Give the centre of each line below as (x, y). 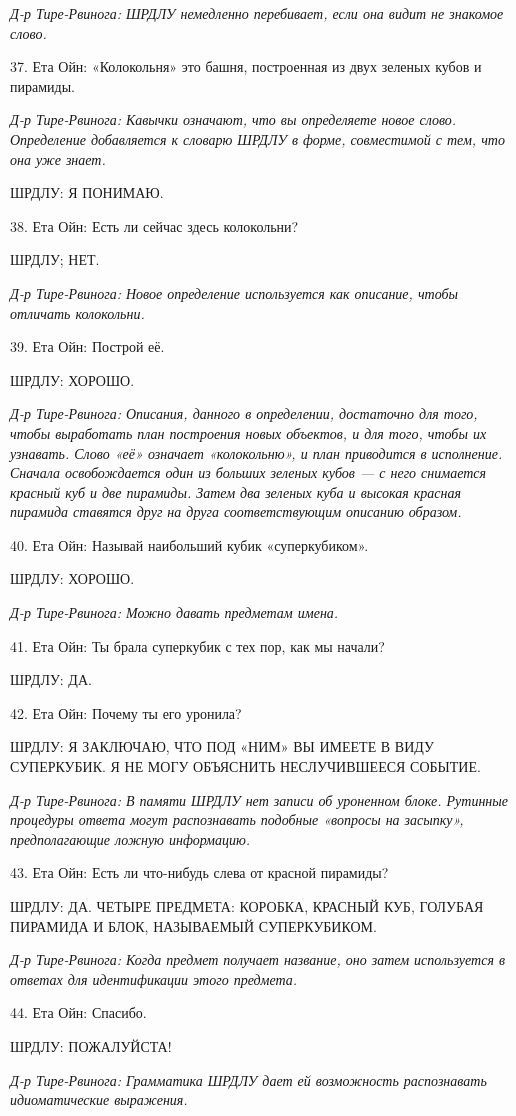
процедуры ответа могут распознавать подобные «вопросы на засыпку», (237, 819)
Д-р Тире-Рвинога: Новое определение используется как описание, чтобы (234, 292)
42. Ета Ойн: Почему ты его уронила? (126, 712)
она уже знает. (58, 158)
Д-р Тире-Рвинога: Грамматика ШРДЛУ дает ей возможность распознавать (248, 1079)
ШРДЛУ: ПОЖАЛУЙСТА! (91, 1045)
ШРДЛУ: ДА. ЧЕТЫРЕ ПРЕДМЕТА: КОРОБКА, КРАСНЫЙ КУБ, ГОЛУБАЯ (247, 906)
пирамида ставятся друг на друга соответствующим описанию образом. (236, 511)
